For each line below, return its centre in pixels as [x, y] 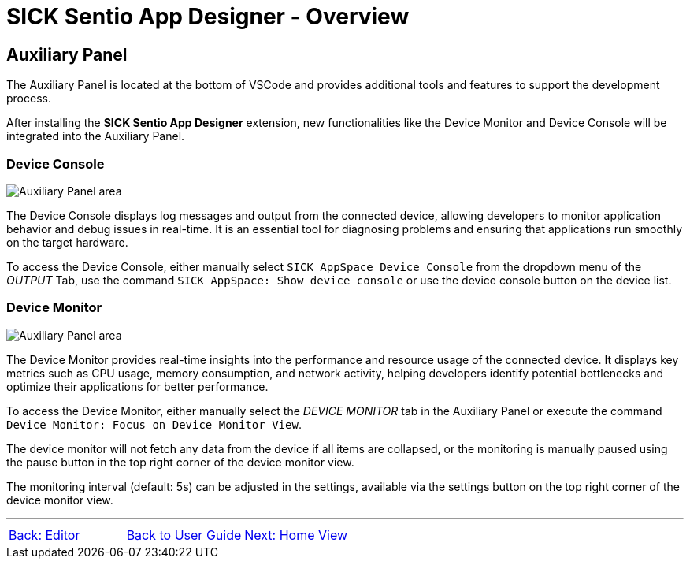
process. [29, 99]
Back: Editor [45, 535]
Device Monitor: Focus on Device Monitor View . [154, 424]
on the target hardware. [67, 242]
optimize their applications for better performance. [137, 386]
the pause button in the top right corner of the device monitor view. [180, 462]
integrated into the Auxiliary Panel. [96, 136]
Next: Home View [296, 535]
